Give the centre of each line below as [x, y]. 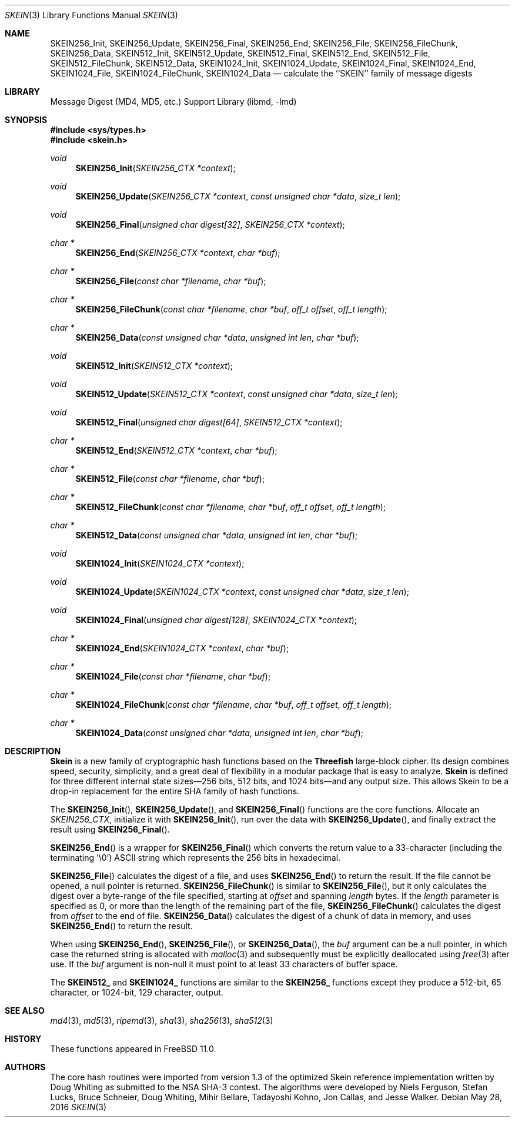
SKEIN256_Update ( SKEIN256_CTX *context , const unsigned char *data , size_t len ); [238, 196]
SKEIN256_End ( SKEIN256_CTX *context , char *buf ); [178, 253]
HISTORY [23, 1039]
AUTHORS [25, 1067]
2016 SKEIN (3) [78, 1107]
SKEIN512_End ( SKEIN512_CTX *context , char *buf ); [176, 450]
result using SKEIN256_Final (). [110, 829]
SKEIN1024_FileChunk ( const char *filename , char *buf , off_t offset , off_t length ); [234, 705]
